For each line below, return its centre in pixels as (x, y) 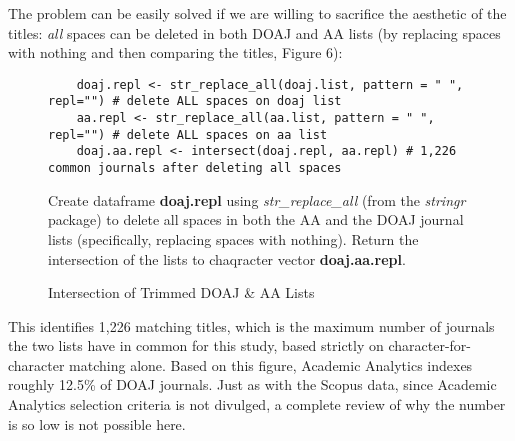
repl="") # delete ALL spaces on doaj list (195, 101)
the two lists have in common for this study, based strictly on (196, 345)
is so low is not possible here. (97, 423)
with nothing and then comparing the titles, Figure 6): (175, 52)
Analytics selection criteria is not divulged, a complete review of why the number (257, 404)
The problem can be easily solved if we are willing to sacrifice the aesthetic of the (257, 13)
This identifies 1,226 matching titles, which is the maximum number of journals (251, 325)
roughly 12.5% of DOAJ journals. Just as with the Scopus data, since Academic (252, 384)
